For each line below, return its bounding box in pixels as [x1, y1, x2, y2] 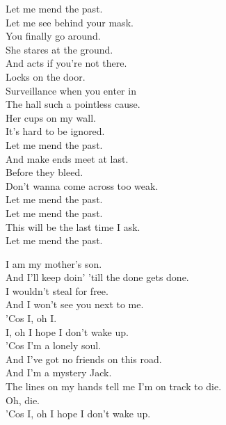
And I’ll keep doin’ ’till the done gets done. [6, 270, 189, 284]
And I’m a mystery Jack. [6, 365, 112, 380]
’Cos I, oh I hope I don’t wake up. [6, 406, 151, 421]
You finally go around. [6, 29, 101, 43]
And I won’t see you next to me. [6, 297, 144, 312]
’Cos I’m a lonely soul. [6, 338, 102, 353]
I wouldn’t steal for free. [6, 283, 108, 298]
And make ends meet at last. [6, 151, 129, 166]
